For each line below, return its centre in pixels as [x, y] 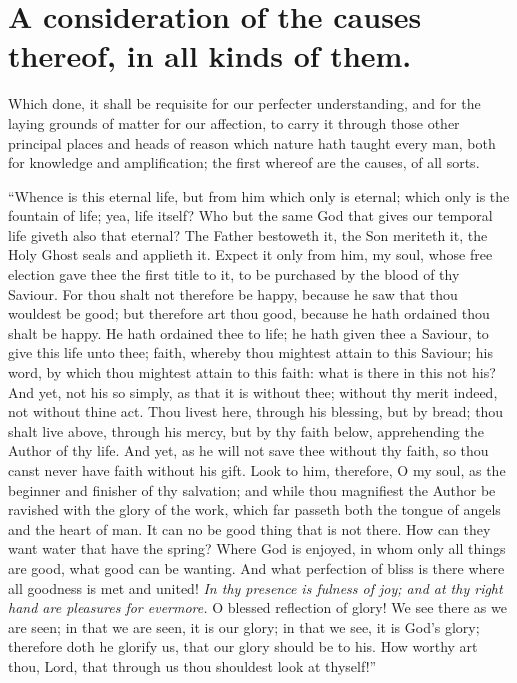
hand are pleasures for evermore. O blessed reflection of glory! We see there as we [257, 607]
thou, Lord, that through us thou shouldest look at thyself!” [192, 665]
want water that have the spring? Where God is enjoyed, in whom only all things [257, 548]
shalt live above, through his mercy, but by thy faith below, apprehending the [246, 430]
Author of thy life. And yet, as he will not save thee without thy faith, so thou [248, 450]
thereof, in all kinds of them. [210, 55]
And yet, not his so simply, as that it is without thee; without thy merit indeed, [253, 391]
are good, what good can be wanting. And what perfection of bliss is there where [256, 567]
